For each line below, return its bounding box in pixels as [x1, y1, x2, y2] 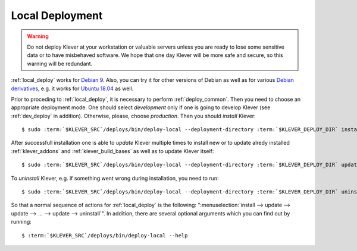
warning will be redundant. [27, 60, 93, 67]
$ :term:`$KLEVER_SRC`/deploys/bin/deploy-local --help [21, 232, 188, 239]
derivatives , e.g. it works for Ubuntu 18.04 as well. [11, 85, 134, 92]
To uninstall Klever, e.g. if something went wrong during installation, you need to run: [11, 174, 220, 182]
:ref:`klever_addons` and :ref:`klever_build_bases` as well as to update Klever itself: [11, 147, 214, 154]
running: [11, 218, 32, 225]
